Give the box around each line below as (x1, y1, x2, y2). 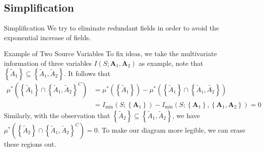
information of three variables (4, 58, 92, 68)
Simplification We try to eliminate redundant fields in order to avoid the (4, 23, 219, 33)
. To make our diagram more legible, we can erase (97, 124, 246, 135)
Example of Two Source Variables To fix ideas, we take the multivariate (4, 48, 217, 59)
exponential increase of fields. (4, 32, 91, 42)
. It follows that (64, 68, 111, 78)
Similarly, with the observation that (4, 110, 110, 120)
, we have (172, 110, 200, 120)
